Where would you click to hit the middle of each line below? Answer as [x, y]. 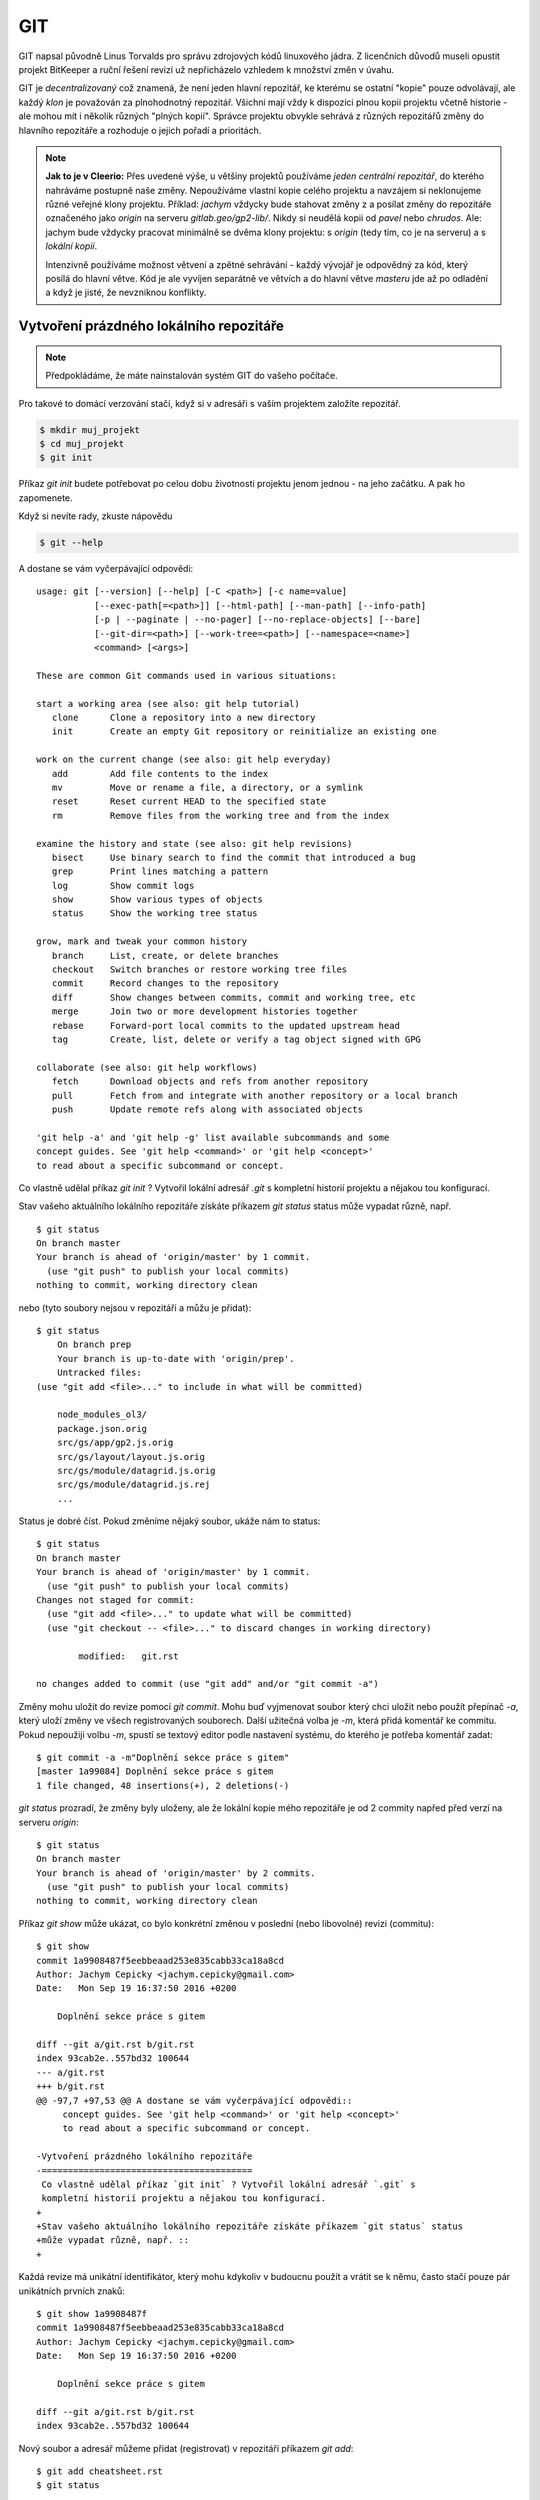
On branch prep [94, 1344]
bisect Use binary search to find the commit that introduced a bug [233, 857]
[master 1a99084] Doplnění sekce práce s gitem [155, 1771]
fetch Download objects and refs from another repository [210, 1081]
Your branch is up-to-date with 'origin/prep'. [175, 1358]
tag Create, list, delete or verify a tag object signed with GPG [236, 1039]
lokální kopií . [71, 246]
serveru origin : [48, 1822]
